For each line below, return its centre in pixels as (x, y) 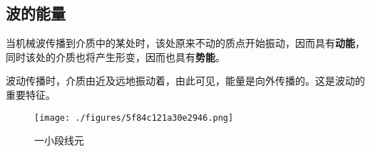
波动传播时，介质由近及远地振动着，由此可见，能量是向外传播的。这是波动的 (185, 81)
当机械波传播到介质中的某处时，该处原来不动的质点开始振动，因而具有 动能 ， (185, 43)
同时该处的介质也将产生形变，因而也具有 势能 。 (115, 56)
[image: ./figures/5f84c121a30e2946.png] (134, 118)
